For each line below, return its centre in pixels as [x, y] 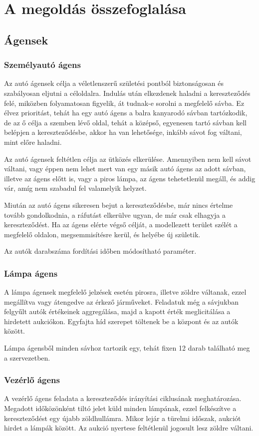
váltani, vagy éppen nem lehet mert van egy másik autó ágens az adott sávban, [125, 169]
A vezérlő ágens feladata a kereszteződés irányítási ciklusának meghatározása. [123, 398]
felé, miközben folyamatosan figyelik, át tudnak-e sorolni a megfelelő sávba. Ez [124, 103]
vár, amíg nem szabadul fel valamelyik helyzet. [75, 188]
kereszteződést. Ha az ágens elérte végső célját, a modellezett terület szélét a [121, 224]
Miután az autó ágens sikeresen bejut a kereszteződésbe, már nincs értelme [119, 205]
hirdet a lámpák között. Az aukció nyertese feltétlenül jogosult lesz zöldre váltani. [129, 428]
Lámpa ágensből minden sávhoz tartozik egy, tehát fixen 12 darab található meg [127, 348]
